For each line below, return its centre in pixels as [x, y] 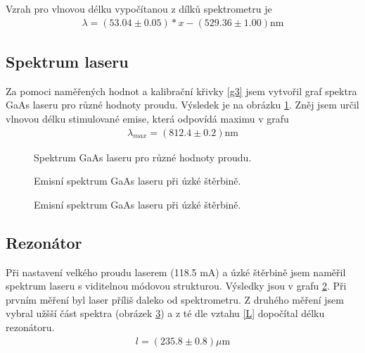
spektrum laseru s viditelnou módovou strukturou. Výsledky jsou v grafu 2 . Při [176, 286]
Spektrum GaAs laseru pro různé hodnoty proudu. [143, 157]
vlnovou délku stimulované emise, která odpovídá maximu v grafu [147, 119]
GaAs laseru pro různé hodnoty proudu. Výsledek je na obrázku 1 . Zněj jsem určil [182, 105]
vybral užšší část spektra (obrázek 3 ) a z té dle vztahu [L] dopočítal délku [165, 313]
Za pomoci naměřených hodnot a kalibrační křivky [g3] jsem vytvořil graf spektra [181, 91]
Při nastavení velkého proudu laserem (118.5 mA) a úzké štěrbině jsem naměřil [176, 272]
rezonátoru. [30, 327]
